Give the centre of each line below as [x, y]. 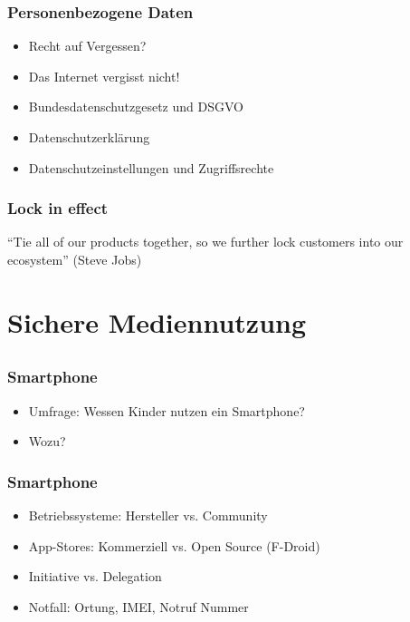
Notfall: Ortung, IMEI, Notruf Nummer [138, 606]
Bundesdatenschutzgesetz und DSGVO [136, 107]
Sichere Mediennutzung [157, 321]
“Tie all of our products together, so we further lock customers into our [205, 242]
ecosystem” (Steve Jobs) [75, 259]
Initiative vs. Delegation [95, 576]
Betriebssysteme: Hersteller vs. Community [148, 515]
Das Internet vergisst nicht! [104, 76]
